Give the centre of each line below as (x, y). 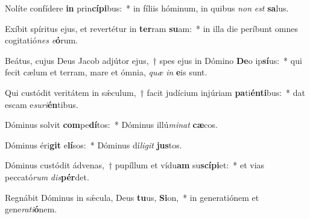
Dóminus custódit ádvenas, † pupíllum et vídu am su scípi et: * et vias (135, 165)
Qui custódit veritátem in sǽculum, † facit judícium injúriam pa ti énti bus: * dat (155, 92)
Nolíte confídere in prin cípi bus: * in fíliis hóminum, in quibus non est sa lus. (147, 8)
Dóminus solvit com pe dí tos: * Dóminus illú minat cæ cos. (111, 125)
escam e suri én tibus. (42, 104)
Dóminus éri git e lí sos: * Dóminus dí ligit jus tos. (93, 144)
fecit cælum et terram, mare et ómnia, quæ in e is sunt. (106, 72)
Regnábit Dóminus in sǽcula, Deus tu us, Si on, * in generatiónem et (132, 197)
